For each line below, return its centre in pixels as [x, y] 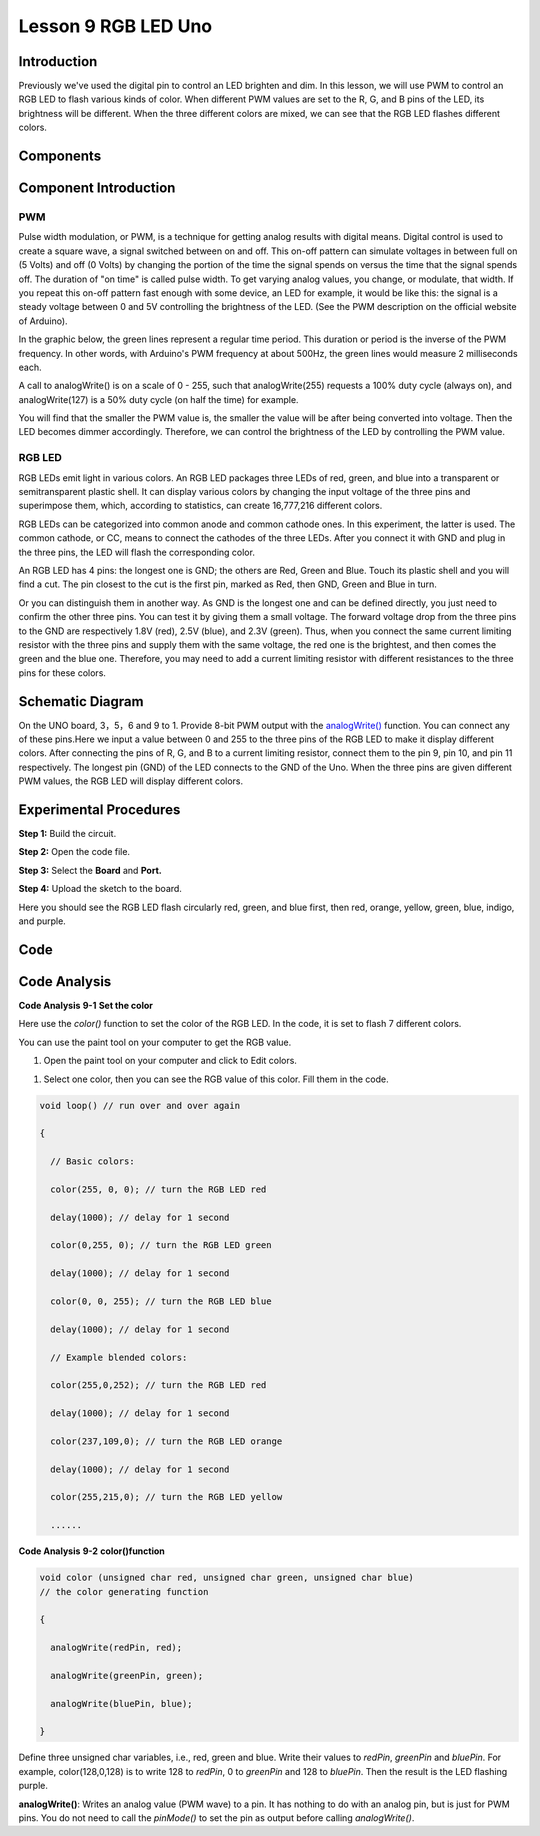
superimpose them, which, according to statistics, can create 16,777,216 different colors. [200, 506]
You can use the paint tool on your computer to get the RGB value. [155, 1042]
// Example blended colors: [119, 1357]
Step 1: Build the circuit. [67, 834]
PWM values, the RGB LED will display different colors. [131, 781]
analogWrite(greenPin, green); [127, 1675]
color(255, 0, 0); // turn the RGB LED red [158, 1189]
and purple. [42, 921]
